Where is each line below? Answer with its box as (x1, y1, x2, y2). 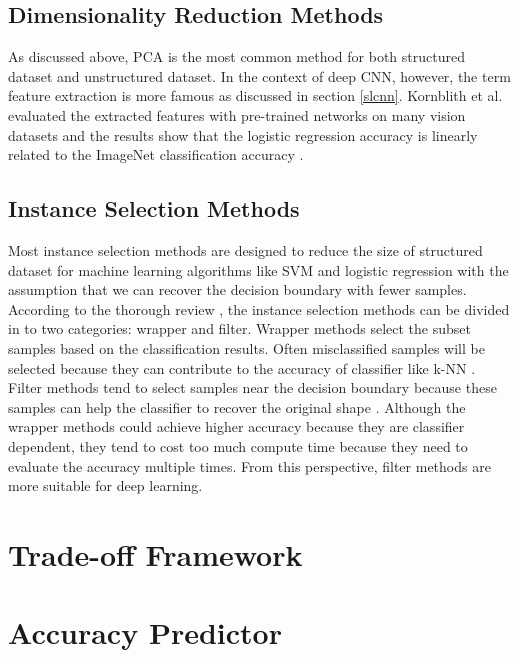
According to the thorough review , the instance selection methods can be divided (8, 298, 510, 319)
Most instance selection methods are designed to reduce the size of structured (8, 239, 483, 260)
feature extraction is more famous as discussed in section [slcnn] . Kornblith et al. (8, 85, 503, 106)
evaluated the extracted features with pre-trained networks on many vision (8, 104, 466, 125)
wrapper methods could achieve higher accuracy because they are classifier (8, 416, 465, 437)
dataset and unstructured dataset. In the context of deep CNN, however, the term (8, 65, 511, 86)
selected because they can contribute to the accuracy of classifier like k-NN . (8, 357, 476, 378)
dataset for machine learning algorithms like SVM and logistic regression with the (8, 259, 509, 280)
